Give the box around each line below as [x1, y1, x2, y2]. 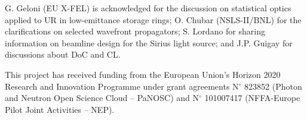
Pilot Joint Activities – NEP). [5, 103, 115, 115]
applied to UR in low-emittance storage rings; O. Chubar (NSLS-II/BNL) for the [5, 13, 302, 26]
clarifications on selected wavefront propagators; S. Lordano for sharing [5, 25, 265, 37]
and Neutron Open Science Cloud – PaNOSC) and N [5, 91, 199, 104]
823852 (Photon [244, 80, 302, 92]
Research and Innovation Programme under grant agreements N [5, 80, 239, 92]
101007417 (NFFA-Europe [204, 91, 300, 104]
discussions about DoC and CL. [5, 48, 121, 61]
